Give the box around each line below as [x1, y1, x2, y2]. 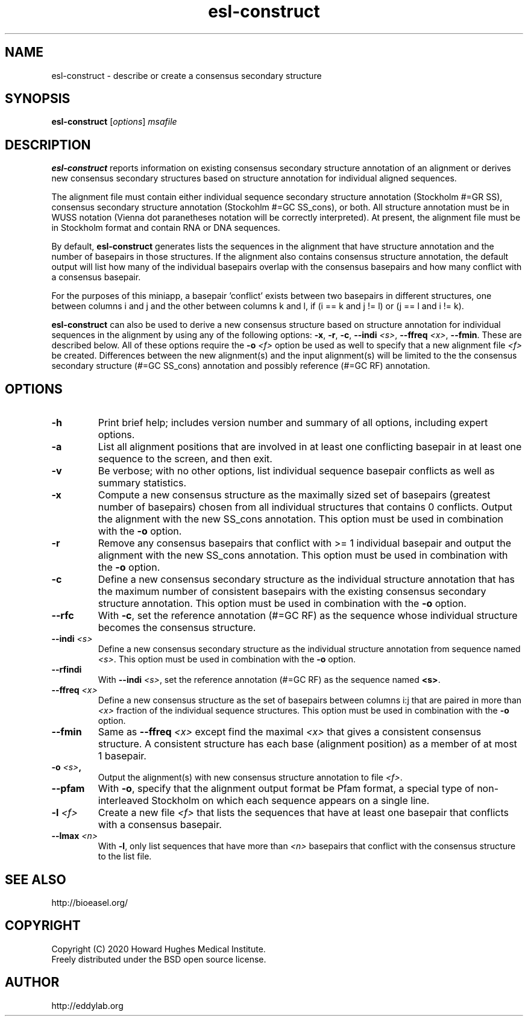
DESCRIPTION [5, 137, 91, 152]
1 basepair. [98, 750, 146, 762]
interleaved [98, 794, 149, 807]
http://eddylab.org [51, 1000, 124, 1011]
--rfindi [51, 664, 82, 675]
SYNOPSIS [5, 91, 71, 107]
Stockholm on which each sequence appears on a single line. [151, 794, 430, 807]
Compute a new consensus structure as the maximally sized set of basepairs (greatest [98, 489, 491, 501]
